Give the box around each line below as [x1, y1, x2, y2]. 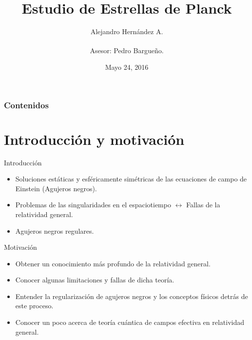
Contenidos [4, 99, 49, 111]
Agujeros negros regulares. [15, 225, 94, 236]
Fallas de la [186, 200, 220, 210]
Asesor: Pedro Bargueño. [90, 45, 164, 56]
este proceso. [15, 300, 54, 311]
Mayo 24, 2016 [105, 61, 149, 72]
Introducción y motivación [4, 129, 185, 149]
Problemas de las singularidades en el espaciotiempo [15, 200, 171, 210]
